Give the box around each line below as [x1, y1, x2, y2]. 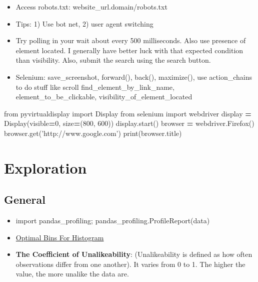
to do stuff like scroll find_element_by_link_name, [15, 81, 174, 92]
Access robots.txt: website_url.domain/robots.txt [15, 2, 167, 12]
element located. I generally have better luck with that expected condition [15, 45, 243, 55]
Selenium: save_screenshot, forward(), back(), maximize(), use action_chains [15, 71, 252, 82]
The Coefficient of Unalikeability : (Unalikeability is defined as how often [15, 249, 252, 259]
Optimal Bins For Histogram [15, 232, 104, 242]
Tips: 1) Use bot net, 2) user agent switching [15, 18, 153, 29]
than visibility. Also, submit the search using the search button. [15, 55, 211, 65]
